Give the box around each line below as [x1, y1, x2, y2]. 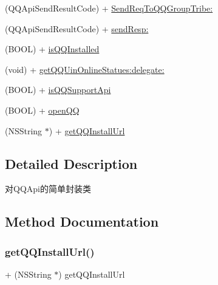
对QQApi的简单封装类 [5, 182, 91, 195]
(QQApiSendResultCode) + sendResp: [5, 22, 149, 35]
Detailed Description [5, 154, 138, 173]
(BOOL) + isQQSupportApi [5, 83, 111, 96]
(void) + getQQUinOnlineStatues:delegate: [5, 63, 165, 75]
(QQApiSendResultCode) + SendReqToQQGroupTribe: [5, 2, 213, 14]
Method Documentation [5, 212, 159, 231]
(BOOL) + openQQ [5, 103, 80, 116]
